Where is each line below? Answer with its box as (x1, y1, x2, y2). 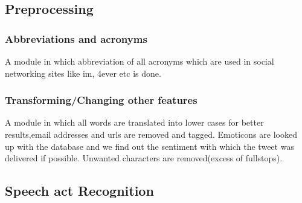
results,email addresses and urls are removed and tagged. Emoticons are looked (5, 128, 297, 140)
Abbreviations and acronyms (5, 31, 147, 46)
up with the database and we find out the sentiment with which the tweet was (5, 140, 294, 152)
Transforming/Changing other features (5, 92, 198, 108)
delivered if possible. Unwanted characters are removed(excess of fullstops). (5, 152, 283, 164)
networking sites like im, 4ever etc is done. (5, 66, 161, 79)
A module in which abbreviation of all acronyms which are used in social (5, 55, 274, 67)
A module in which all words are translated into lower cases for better (5, 116, 264, 129)
